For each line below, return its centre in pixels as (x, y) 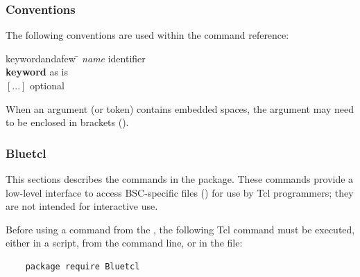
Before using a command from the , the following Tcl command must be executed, (180, 229)
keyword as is (37, 72)
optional (47, 85)
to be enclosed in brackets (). (67, 122)
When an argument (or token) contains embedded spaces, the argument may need (180, 108)
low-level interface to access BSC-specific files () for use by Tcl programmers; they (180, 192)
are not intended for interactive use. (82, 206)
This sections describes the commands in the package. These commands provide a (180, 179)
